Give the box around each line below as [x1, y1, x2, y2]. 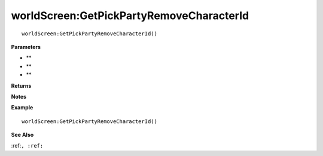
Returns [11, 82, 32, 89]
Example [11, 104, 33, 111]
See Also [11, 131, 34, 139]
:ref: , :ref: [11, 142, 44, 149]
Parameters [11, 43, 41, 50]
